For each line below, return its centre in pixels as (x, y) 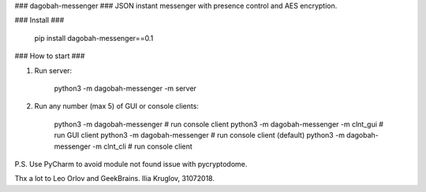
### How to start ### (50, 56)
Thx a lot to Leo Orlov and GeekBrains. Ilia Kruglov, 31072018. (114, 179)
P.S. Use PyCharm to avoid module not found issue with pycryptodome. (131, 164)
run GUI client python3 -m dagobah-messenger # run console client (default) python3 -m (199, 135)
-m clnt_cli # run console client (142, 146)
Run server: (53, 70)
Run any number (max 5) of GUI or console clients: (116, 106)
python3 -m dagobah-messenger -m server (125, 88)
